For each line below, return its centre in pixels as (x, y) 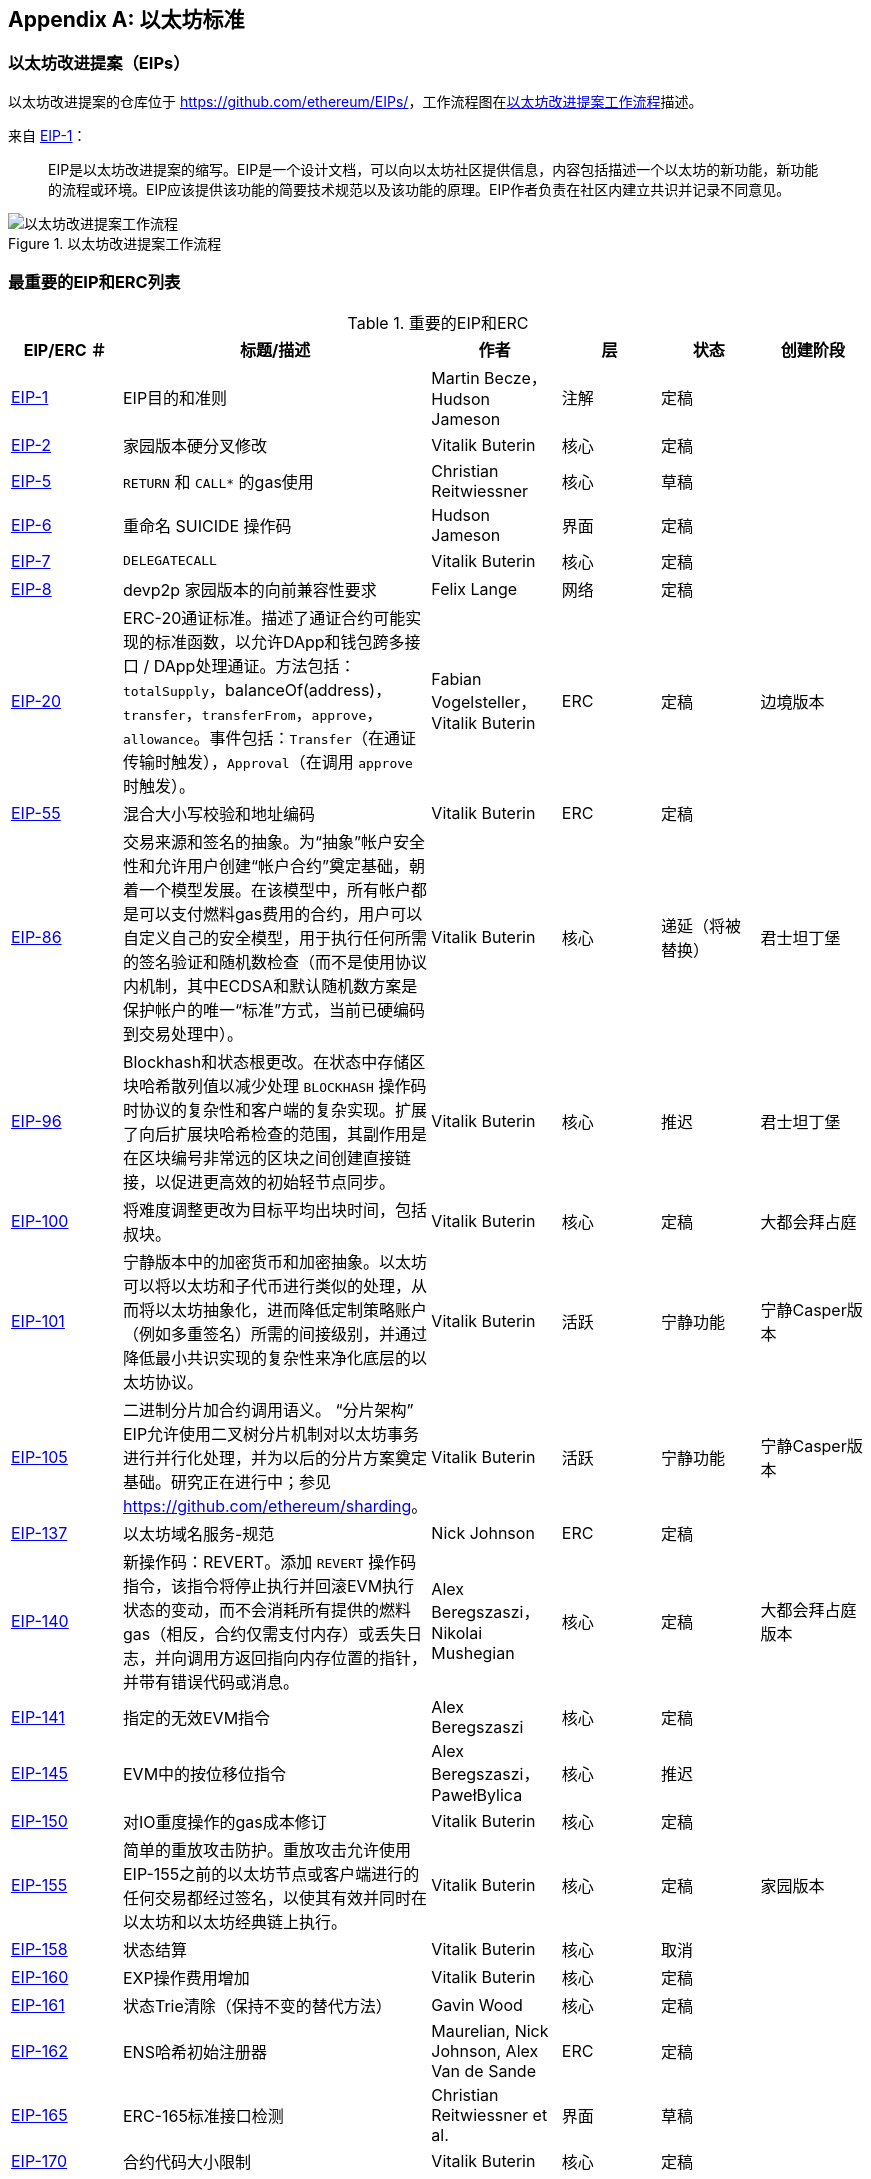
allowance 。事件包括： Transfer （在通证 (269, 737)
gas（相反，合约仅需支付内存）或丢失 (264, 1633)
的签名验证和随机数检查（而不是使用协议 (274, 961)
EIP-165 (39, 2114)
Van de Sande (483, 2070)
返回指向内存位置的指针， (330, 1657)
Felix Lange (474, 588)
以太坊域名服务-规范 (198, 1533)
